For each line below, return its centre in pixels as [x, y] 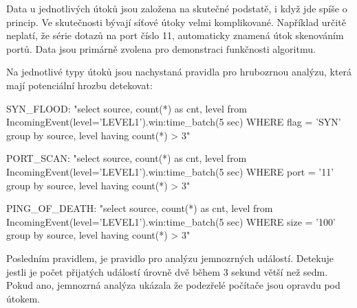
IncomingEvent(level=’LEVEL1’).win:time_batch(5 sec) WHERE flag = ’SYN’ [174, 122]
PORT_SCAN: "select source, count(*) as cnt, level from [127, 158]
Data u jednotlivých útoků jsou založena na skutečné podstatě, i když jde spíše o [177, 8]
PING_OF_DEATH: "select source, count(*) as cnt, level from [140, 208]
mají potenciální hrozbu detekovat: [79, 85]
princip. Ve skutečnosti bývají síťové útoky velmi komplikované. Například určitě [176, 22]
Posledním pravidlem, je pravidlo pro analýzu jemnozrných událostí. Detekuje [170, 258]
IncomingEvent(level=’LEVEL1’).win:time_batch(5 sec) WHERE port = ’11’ [170, 171]
